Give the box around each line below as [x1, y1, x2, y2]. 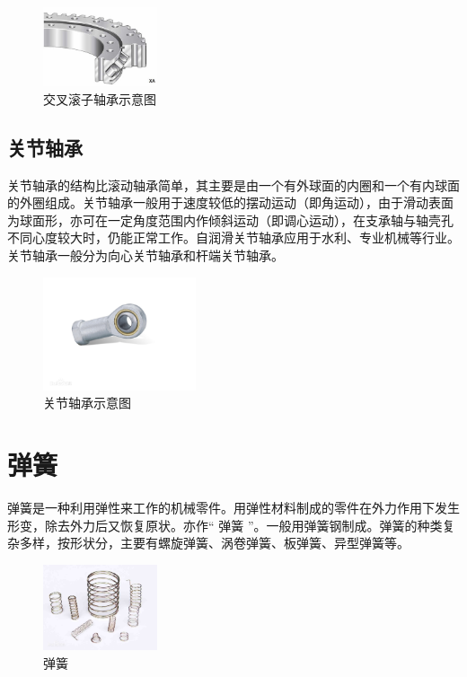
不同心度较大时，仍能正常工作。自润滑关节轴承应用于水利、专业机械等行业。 [7, 228, 460, 247]
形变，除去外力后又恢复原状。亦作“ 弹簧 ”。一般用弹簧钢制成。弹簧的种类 [7, 515, 443, 534]
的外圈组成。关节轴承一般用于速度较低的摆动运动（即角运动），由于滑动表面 [7, 193, 454, 212]
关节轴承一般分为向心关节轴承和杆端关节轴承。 [7, 246, 284, 265]
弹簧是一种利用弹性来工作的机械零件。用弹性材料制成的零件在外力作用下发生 [7, 498, 460, 517]
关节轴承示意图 [43, 393, 131, 412]
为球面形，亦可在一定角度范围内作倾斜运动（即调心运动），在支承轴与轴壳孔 [7, 210, 454, 229]
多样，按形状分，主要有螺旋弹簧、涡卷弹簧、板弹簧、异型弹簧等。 [19, 533, 410, 552]
